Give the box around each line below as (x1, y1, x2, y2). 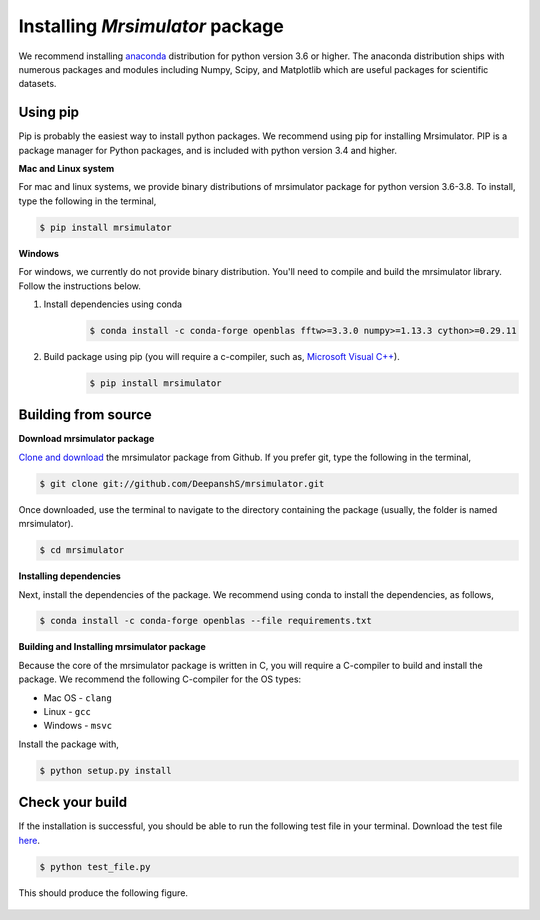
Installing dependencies (18, 570, 122, 582)
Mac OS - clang (43, 691, 112, 704)
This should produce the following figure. (18, 886, 189, 899)
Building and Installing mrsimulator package (18, 641, 206, 653)
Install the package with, (18, 738, 120, 750)
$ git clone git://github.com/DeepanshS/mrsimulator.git (39, 478, 325, 489)
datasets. (18, 78, 57, 90)
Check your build (18, 794, 128, 811)
